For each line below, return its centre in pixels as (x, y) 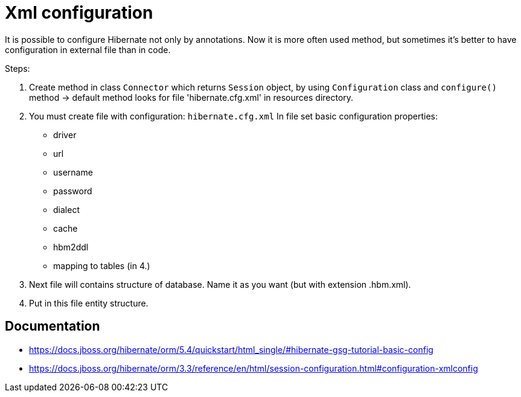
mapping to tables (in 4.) (102, 265)
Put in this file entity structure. (89, 303)
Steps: (18, 68)
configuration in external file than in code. (88, 49)
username (73, 172)
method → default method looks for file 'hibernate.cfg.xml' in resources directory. (191, 97)
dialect (66, 209)
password (73, 191)
